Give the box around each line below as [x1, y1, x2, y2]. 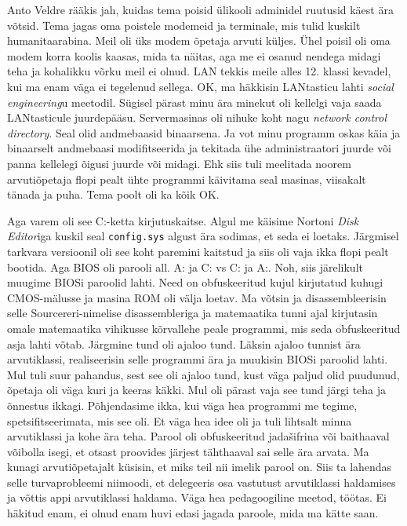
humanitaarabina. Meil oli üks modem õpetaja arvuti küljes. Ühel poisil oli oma [7, 32, 391, 49]
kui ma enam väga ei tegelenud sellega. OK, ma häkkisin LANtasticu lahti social [7, 78, 394, 94]
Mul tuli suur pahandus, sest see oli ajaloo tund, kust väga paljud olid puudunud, [7, 366, 400, 382]
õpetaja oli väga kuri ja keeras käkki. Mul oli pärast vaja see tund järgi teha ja [7, 382, 387, 398]
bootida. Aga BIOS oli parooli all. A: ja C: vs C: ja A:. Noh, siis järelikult [7, 258, 363, 275]
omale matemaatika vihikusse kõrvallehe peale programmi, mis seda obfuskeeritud [7, 320, 401, 336]
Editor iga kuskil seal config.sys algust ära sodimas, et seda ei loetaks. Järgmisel [7, 228, 399, 244]
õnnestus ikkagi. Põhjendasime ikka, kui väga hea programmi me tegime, [7, 396, 358, 413]
